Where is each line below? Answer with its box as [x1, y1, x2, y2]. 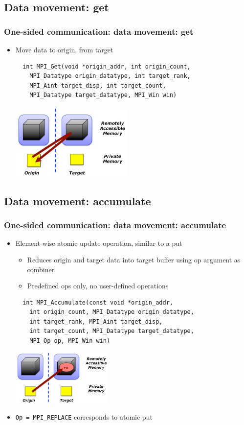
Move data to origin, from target [15, 45, 113, 54]
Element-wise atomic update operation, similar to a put [15, 238, 182, 248]
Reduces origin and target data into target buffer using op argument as [27, 254, 241, 264]
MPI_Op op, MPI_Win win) [29, 337, 111, 345]
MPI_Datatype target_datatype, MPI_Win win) [29, 92, 177, 99]
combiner [27, 264, 55, 274]
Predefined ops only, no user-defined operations [27, 281, 169, 291]
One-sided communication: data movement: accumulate [4, 219, 226, 231]
